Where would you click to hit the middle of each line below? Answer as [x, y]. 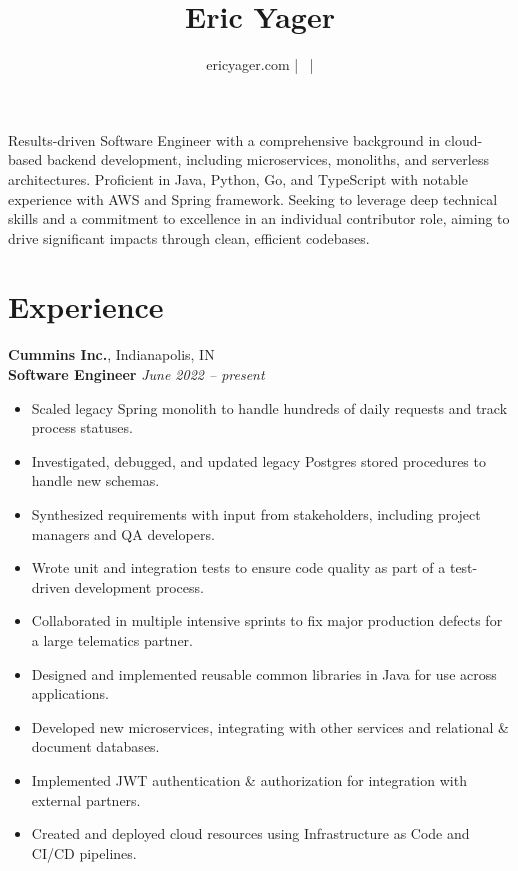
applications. [70, 693]
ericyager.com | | [260, 64]
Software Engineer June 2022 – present [136, 374]
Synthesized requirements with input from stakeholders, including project [256, 513]
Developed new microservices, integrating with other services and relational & [270, 726]
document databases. [95, 746]
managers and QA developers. [123, 533]
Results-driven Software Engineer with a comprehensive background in [224, 139]
